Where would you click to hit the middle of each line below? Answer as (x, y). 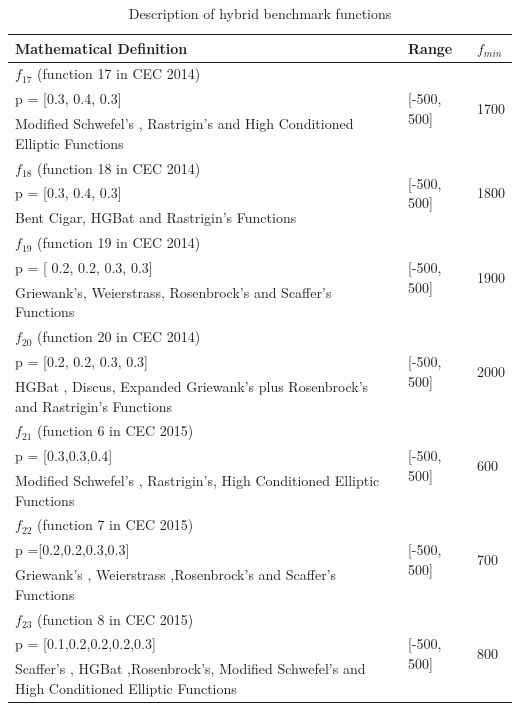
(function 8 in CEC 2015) (115, 618)
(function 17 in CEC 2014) (119, 73)
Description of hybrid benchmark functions (260, 13)
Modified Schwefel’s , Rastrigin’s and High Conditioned (184, 123)
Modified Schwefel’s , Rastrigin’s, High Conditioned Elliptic (197, 480)
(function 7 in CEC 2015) (115, 524)
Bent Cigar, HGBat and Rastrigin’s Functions (156, 217)
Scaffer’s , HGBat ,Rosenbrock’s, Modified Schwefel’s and (190, 668)
